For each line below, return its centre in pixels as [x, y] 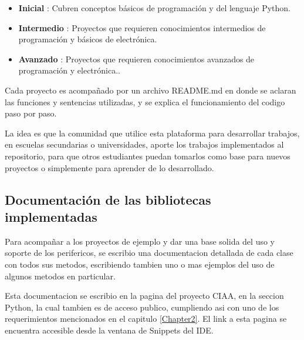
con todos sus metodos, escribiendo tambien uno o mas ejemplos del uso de [140, 264]
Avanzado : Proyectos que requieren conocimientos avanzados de [136, 59]
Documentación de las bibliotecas [108, 199]
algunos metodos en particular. [60, 276]
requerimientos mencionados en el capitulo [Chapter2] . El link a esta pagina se [146, 319]
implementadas [51, 216]
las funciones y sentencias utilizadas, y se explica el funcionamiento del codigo [145, 101]
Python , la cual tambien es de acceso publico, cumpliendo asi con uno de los [142, 307]
